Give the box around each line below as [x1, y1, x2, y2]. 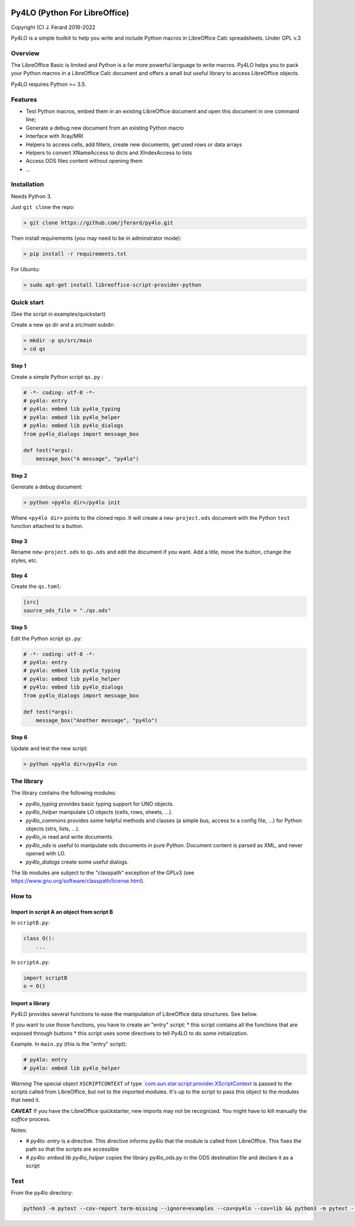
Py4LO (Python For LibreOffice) [11, 8, 130, 18]
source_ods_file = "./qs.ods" [23, 607, 111, 614]
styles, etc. [11, 556, 38, 564]
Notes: [11, 1127, 27, 1134]
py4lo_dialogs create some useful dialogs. [25, 858, 129, 865]
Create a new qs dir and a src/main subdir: [11, 321, 115, 329]
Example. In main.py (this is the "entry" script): [11, 1041, 127, 1048]
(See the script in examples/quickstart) [11, 310, 106, 317]
